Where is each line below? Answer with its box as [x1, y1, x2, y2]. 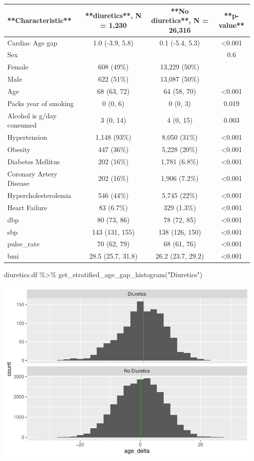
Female [7, 62, 28, 72]
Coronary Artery [7, 168, 58, 178]
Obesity [7, 144, 31, 154]
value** [218, 20, 245, 30]
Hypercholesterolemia [7, 190, 71, 200]
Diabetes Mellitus [7, 156, 60, 166]
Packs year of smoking [7, 98, 74, 108]
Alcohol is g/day [7, 110, 57, 120]
